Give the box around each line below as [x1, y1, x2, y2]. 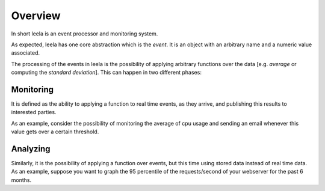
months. [11, 176, 32, 183]
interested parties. [11, 109, 57, 116]
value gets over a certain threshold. [11, 128, 99, 135]
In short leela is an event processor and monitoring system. [11, 30, 158, 37]
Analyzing [11, 144, 51, 154]
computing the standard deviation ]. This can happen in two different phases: [11, 69, 202, 76]
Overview [11, 9, 61, 22]
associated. [11, 49, 40, 56]
